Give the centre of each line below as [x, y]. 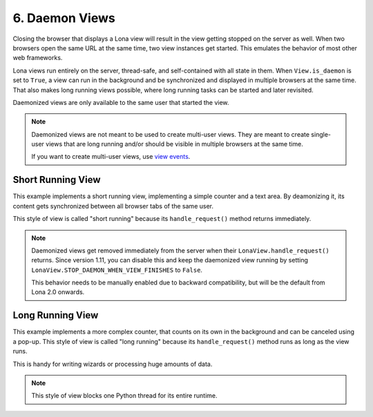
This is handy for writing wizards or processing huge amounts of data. [113, 364]
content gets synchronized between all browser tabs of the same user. [113, 206]
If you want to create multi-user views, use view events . [111, 157]
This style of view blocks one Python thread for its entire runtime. [124, 396]
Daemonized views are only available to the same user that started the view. [121, 102]
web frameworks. [38, 58]
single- [321, 134]
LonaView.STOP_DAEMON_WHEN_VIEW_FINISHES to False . [117, 270]
